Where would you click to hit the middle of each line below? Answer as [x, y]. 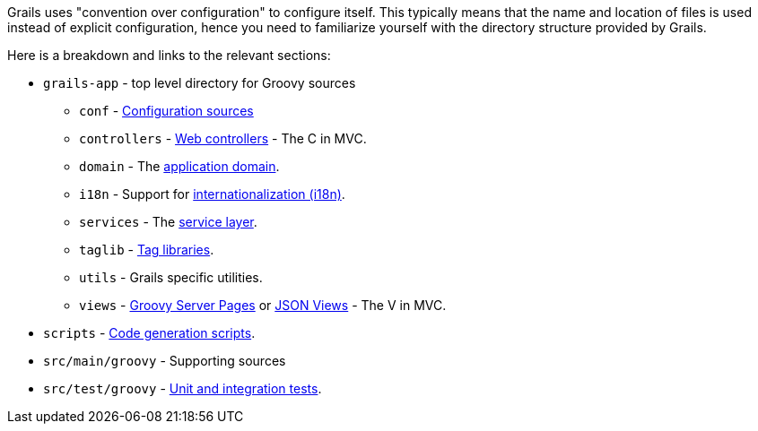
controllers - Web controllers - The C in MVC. [223, 138]
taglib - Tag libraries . [147, 250]
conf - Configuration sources [166, 111]
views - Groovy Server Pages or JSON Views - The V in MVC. [263, 305]
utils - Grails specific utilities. [171, 277]
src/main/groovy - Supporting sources [165, 361]
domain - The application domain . [179, 166]
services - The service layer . [168, 222]
